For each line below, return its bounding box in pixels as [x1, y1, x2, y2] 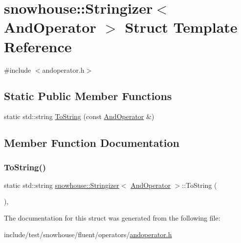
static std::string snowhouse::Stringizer [4, 180, 119, 190]
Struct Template [125, 17, 238, 37]
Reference [4, 36, 72, 56]
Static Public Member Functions [4, 88, 172, 103]
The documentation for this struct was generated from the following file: [4, 213, 220, 223]
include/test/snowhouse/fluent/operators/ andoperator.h [4, 229, 172, 239]
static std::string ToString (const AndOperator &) [4, 111, 154, 121]
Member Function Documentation [4, 135, 180, 150]
